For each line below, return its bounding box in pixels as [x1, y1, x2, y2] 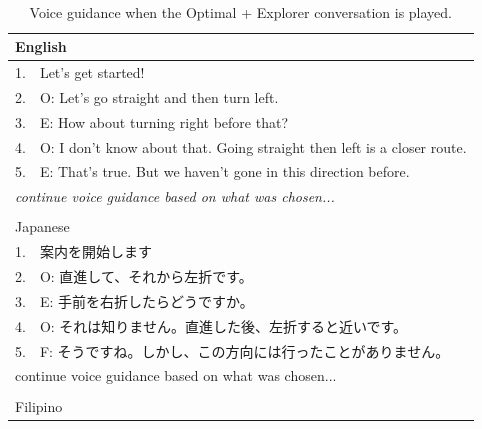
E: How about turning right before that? [39, 111, 288, 132]
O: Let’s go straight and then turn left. [39, 86, 279, 107]
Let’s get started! [39, 62, 145, 83]
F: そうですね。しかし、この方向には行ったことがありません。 [39, 340, 450, 361]
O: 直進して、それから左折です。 [39, 266, 253, 287]
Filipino [15, 395, 63, 416]
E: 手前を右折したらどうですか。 [39, 290, 254, 311]
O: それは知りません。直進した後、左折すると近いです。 [39, 315, 408, 336]
